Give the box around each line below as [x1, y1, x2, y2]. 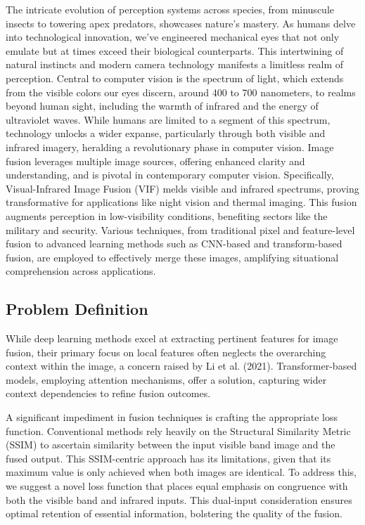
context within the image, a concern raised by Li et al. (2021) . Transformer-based [6, 358, 357, 373]
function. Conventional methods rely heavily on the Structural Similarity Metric [6, 423, 351, 438]
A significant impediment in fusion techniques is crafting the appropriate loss [6, 410, 338, 424]
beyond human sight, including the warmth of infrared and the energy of [6, 98, 319, 113]
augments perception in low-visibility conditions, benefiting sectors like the [6, 208, 328, 223]
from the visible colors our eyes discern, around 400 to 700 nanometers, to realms [6, 84, 356, 99]
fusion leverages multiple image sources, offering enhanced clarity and [6, 153, 305, 168]
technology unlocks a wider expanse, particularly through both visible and [6, 126, 326, 141]
